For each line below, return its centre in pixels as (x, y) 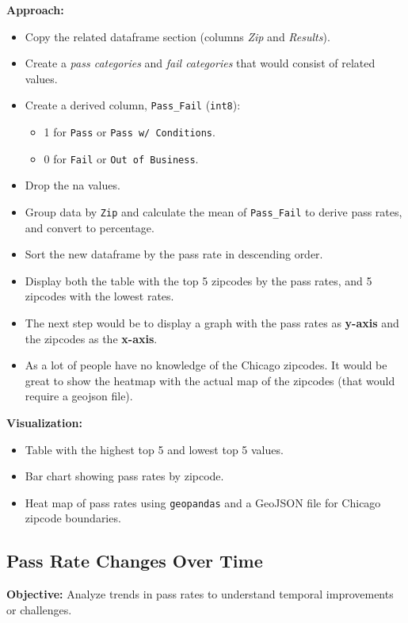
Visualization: (44, 422)
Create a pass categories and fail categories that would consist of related (200, 63)
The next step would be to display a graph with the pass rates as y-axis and (212, 322)
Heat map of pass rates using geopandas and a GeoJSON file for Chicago (203, 502)
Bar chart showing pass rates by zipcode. (124, 476)
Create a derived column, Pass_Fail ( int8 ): (133, 105)
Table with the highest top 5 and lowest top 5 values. (154, 449)
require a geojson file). (79, 396)
